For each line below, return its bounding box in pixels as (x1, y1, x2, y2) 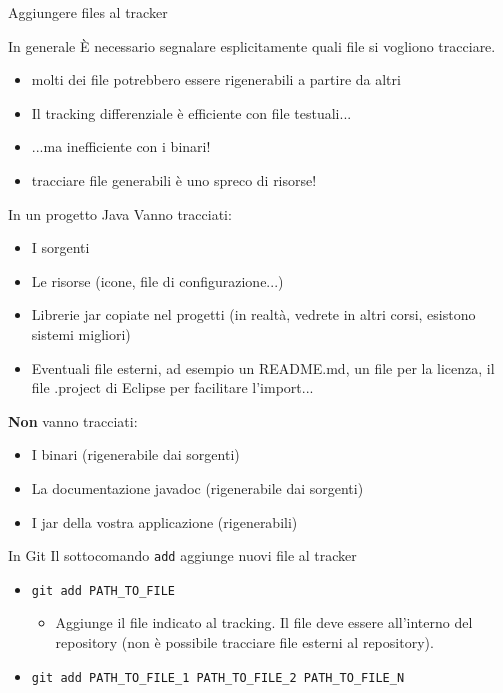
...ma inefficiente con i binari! (31, 136, 211, 157)
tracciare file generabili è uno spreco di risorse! (31, 169, 317, 190)
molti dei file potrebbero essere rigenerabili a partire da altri (31, 69, 401, 90)
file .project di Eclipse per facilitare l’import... (31, 377, 314, 398)
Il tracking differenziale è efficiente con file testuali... (31, 102, 352, 123)
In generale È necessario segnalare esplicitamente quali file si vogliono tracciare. (8, 35, 496, 56)
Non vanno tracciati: (8, 410, 138, 431)
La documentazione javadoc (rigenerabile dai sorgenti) (31, 477, 364, 498)
